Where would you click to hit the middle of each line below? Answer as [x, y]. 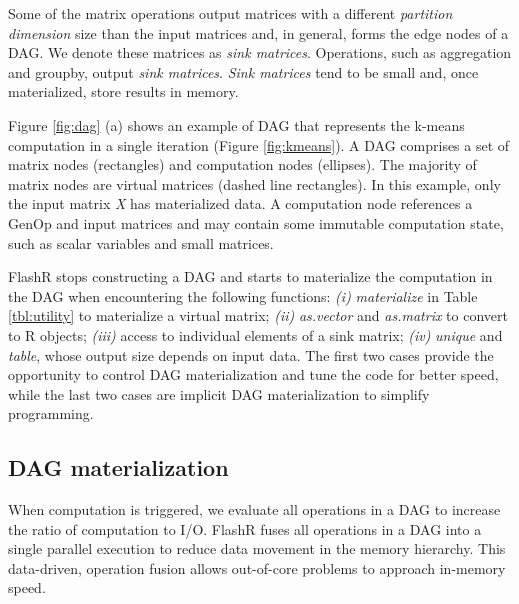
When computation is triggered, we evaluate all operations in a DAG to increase [254, 509]
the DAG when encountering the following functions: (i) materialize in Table [243, 295]
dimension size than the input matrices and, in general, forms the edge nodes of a [258, 32]
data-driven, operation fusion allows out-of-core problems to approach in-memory [257, 567]
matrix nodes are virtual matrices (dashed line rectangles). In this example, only [254, 183]
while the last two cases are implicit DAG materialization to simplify [219, 393]
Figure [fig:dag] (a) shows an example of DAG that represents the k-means [236, 124]
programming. [51, 413]
